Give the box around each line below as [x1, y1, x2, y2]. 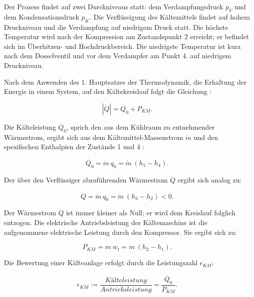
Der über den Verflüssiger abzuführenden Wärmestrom [4, 174, 168, 184]
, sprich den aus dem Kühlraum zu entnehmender [66, 121, 215, 132]
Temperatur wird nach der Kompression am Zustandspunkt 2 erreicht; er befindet [4, 31, 249, 42]
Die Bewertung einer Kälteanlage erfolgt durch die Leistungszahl [4, 257, 198, 268]
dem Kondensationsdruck [4, 11, 79, 22]
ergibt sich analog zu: [178, 174, 242, 184]
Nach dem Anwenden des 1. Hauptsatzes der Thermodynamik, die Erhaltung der [4, 76, 247, 87]
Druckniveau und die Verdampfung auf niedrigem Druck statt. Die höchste [4, 22, 228, 32]
